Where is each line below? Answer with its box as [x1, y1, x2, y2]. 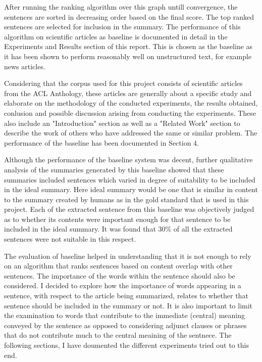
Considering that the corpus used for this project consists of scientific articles [4, 78, 243, 88]
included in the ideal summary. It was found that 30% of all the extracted [4, 223, 233, 234]
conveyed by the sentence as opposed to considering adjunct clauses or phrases [4, 320, 247, 330]
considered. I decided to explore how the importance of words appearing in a [4, 280, 241, 291]
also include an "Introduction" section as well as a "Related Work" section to [4, 117, 240, 128]
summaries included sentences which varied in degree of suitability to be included [4, 174, 255, 185]
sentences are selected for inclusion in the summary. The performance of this [4, 21, 241, 32]
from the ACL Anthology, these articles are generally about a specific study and [4, 87, 252, 98]
